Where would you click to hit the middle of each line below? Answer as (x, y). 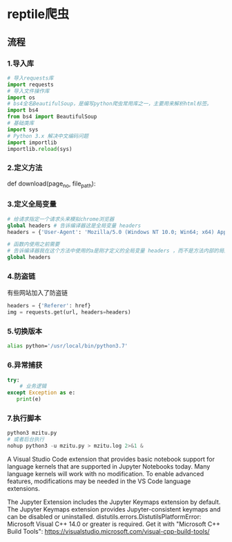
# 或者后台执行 (26, 440)
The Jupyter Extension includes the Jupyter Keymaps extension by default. (114, 502)
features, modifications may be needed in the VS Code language (99, 481)
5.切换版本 (25, 331)
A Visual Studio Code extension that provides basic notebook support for (111, 459)
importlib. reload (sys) (40, 149)
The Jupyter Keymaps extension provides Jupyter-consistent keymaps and (114, 509)
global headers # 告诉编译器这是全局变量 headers (74, 226)
